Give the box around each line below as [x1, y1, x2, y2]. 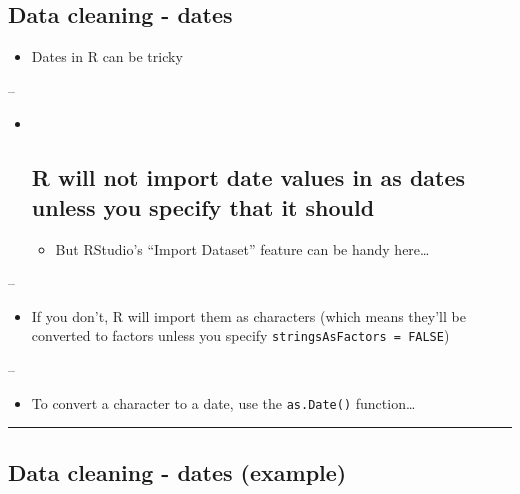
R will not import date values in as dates [31, 162, 466, 193]
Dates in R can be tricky [31, 46, 183, 67]
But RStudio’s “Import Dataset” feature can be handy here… [55, 238, 430, 259]
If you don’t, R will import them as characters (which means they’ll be [31, 305, 466, 326]
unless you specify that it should [31, 191, 375, 222]
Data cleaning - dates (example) [8, 456, 347, 487]
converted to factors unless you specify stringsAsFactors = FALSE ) [31, 325, 450, 346]
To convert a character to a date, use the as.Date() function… [31, 392, 416, 413]
